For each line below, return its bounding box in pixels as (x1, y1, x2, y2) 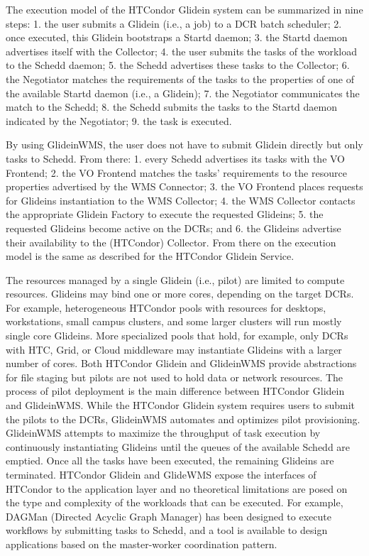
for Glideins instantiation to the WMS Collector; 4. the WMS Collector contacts (6, 192, 356, 207)
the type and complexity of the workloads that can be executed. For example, (6, 495, 343, 510)
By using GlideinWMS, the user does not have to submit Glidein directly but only (6, 137, 363, 152)
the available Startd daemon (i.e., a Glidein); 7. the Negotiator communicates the (6, 85, 360, 100)
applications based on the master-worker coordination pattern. (6, 536, 277, 551)
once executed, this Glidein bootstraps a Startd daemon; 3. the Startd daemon (6, 30, 348, 45)
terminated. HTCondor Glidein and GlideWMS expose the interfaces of (6, 467, 316, 481)
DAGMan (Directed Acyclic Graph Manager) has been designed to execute (6, 508, 331, 523)
